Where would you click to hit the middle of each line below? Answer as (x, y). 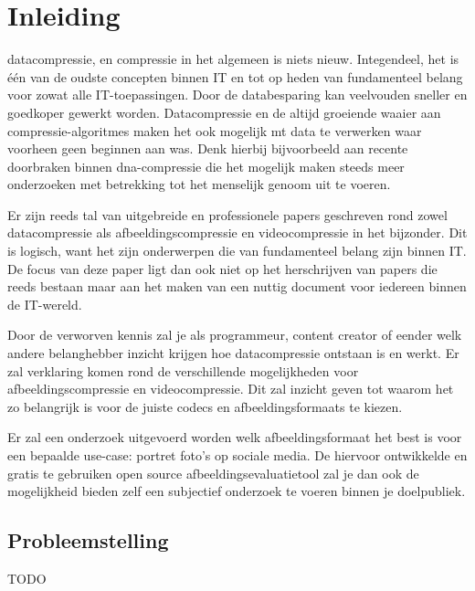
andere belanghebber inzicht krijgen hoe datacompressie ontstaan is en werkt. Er (233, 353)
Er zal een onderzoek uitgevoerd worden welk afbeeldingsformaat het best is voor (235, 437)
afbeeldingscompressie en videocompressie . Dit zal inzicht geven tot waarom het (231, 389)
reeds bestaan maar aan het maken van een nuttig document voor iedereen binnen (237, 286)
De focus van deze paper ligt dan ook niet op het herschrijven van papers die (222, 268)
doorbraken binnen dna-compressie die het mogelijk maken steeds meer (206, 166)
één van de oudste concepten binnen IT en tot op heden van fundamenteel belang (235, 76)
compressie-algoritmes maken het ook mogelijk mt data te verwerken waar (215, 130)
